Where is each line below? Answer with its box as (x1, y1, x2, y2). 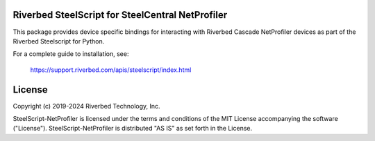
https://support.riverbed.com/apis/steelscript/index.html (30, 66, 192, 74)
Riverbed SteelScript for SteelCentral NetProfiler (12, 9, 228, 21)
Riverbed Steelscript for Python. (12, 37, 105, 45)
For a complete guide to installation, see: (12, 50, 129, 58)
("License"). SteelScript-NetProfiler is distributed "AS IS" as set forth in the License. (12, 124, 253, 133)
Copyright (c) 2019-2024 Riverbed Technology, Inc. (12, 102, 160, 110)
